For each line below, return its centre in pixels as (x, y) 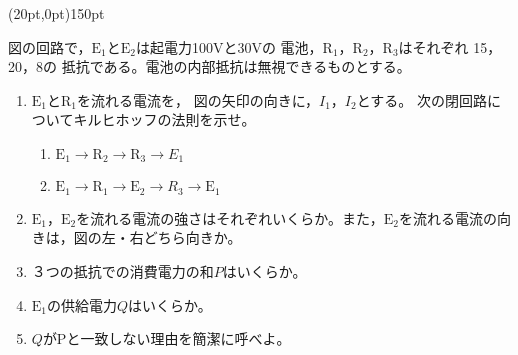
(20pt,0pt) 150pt (56, 13)
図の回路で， (50, 46)
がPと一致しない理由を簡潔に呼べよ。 (166, 338)
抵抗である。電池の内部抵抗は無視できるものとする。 (236, 66)
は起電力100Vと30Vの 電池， (229, 46)
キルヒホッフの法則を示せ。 (164, 119)
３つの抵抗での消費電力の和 (122, 271)
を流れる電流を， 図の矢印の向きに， (198, 99)
